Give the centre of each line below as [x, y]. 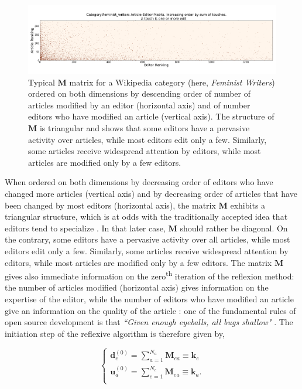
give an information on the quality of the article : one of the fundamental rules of [150, 310]
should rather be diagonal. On [234, 228]
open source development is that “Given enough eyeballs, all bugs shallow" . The [149, 322]
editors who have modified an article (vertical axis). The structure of [151, 116]
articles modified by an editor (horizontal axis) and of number [139, 105]
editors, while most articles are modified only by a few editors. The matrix [138, 262]
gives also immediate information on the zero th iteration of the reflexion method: [150, 275]
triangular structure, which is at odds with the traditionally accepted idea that [146, 216]
